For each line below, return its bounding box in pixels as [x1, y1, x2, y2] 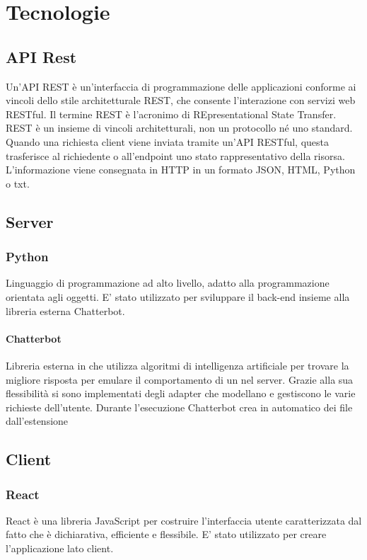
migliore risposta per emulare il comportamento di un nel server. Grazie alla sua [6, 372, 354, 387]
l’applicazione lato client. [6, 541, 114, 556]
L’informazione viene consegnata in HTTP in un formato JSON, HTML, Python [6, 162, 356, 177]
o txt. [6, 176, 30, 190]
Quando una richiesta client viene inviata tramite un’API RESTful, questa [6, 134, 330, 149]
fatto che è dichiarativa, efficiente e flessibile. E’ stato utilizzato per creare [6, 527, 327, 542]
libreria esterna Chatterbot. [6, 303, 125, 318]
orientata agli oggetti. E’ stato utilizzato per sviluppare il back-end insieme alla [6, 289, 350, 304]
